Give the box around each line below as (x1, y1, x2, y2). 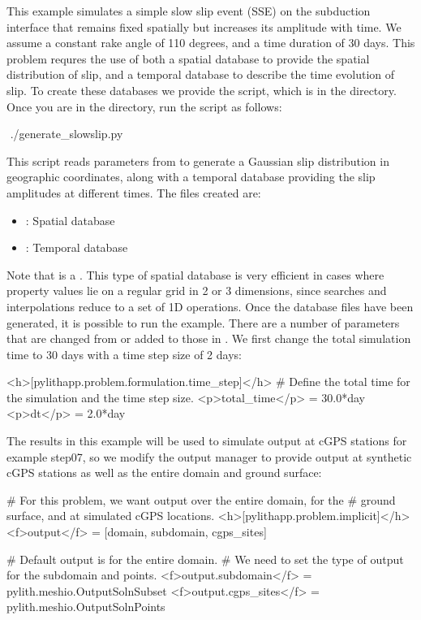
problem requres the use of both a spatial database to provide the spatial (6, 50, 370, 67)
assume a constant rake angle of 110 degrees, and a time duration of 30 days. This (6, 34, 415, 51)
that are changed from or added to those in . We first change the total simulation (6, 330, 411, 347)
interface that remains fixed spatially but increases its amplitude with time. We (6, 18, 402, 35)
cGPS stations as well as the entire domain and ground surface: (6, 464, 322, 481)
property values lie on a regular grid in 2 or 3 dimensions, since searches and (6, 282, 387, 299)
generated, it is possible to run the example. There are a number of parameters (6, 314, 400, 331)
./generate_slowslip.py (10, 125, 123, 142)
